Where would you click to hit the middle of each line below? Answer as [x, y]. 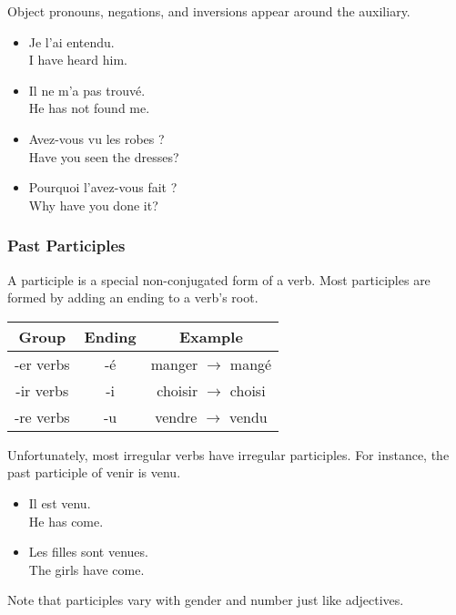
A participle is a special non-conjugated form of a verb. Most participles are [219, 279]
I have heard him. [78, 60]
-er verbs [42, 364]
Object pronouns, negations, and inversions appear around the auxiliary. [209, 11]
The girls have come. [86, 569]
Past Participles [66, 246]
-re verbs [42, 416]
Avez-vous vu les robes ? [96, 138]
